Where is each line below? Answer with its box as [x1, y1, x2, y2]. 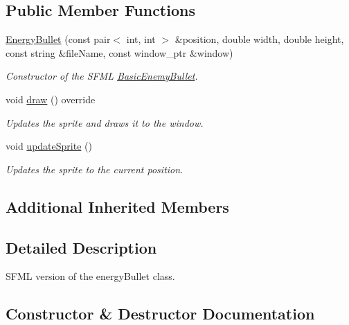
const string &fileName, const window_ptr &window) [6, 45, 233, 60]
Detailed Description [6, 236, 157, 258]
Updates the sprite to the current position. [6, 161, 184, 176]
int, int [126, 32, 156, 46]
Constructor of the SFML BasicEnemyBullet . [6, 69, 198, 83]
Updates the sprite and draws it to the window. [6, 115, 204, 130]
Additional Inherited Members [6, 195, 229, 217]
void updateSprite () [6, 139, 92, 153]
